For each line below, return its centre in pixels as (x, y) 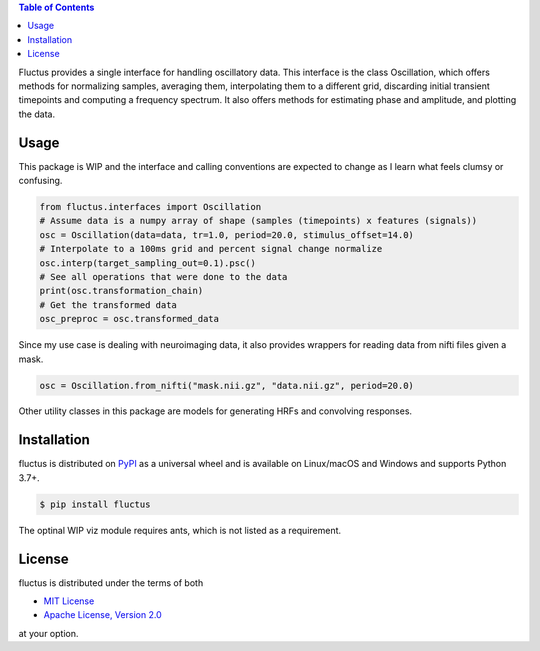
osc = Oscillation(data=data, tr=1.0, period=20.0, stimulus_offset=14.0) (227, 234)
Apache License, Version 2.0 (102, 615)
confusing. (40, 181)
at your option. (48, 633)
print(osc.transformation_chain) (121, 291)
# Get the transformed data (108, 304)
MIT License (69, 601)
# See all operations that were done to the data (163, 276)
